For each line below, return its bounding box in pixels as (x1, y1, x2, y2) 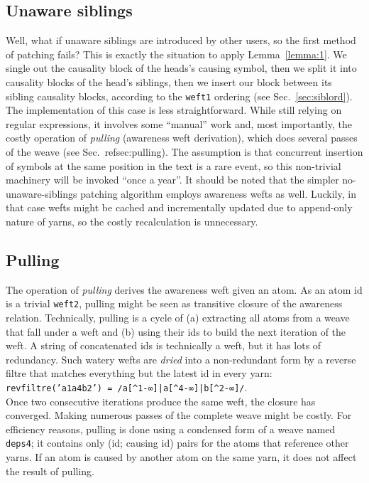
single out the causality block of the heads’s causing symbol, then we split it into (6, 60, 357, 75)
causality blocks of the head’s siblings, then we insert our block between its (6, 74, 332, 89)
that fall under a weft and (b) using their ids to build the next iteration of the (6, 324, 346, 339)
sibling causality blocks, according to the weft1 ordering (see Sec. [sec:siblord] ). (6, 88, 353, 103)
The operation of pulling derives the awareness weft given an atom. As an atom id (6, 282, 363, 297)
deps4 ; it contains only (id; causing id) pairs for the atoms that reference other (6, 435, 349, 450)
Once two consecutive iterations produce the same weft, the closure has (6, 393, 316, 408)
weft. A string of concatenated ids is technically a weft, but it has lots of (6, 338, 321, 353)
